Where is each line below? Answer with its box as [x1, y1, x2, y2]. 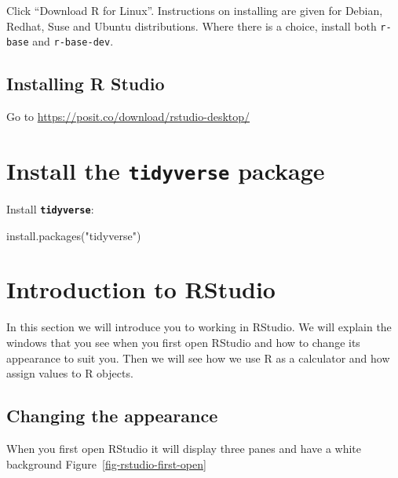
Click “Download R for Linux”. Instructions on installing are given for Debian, [6, 2, 383, 18]
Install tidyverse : [6, 200, 94, 217]
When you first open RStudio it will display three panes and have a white [6, 440, 362, 456]
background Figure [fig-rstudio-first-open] [6, 455, 206, 472]
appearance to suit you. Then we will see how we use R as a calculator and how [6, 349, 390, 366]
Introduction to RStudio [6, 273, 276, 305]
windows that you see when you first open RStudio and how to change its [6, 334, 360, 350]
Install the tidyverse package [6, 154, 325, 186]
